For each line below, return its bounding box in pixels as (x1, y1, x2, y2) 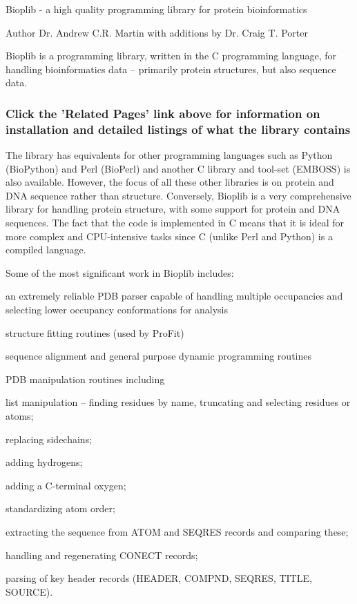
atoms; (6, 409, 34, 423)
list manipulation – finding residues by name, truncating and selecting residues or (6, 395, 351, 409)
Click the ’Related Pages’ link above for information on (6, 104, 320, 121)
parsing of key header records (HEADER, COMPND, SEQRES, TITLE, (6, 571, 312, 585)
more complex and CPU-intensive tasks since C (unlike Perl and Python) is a (6, 228, 333, 243)
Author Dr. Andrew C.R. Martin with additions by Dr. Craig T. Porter (6, 25, 308, 39)
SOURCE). (6, 584, 53, 598)
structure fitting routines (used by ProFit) (6, 325, 184, 340)
